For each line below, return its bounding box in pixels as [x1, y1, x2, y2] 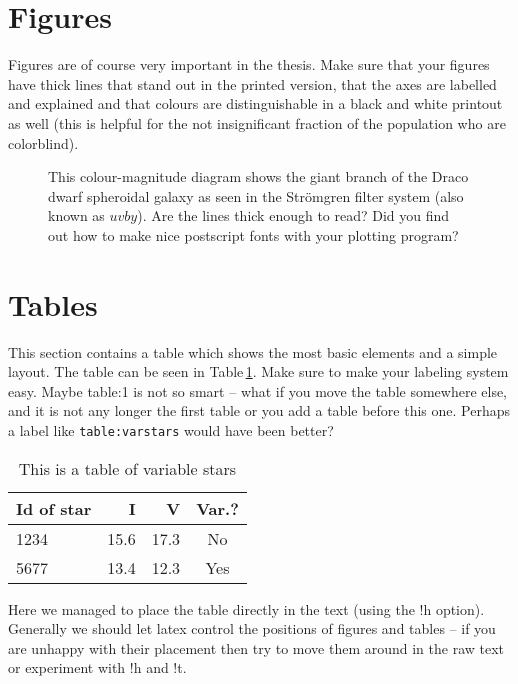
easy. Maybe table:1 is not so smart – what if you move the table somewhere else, [8, 380, 508, 401]
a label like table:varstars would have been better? [8, 419, 334, 440]
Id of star [16, 496, 92, 520]
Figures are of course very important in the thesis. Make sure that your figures [8, 54, 490, 75]
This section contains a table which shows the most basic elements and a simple [8, 341, 498, 362]
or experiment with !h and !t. [8, 657, 187, 678]
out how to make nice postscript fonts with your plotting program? [48, 224, 459, 245]
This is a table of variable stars [18, 456, 237, 480]
